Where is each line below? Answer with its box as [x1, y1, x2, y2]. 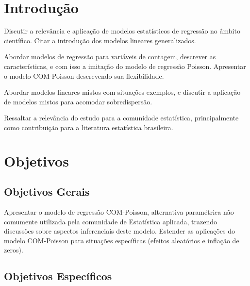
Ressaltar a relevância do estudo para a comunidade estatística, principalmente [4, 113, 239, 123]
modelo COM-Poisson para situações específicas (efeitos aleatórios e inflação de [4, 235, 239, 245]
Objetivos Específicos [4, 269, 112, 284]
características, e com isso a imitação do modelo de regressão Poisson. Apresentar [4, 61, 246, 71]
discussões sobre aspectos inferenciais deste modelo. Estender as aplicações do [4, 226, 235, 236]
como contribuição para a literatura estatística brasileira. [4, 122, 173, 132]
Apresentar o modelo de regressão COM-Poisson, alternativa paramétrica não [4, 207, 234, 217]
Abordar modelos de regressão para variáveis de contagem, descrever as [4, 51, 216, 62]
